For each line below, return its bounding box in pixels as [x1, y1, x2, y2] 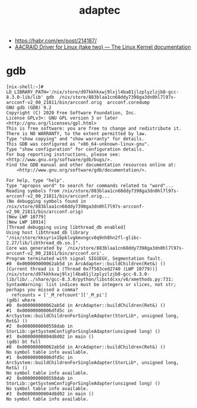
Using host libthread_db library [6, 230, 89, 236]
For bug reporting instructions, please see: [6, 152, 120, 158]
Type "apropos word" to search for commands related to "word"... [6, 183, 174, 189]
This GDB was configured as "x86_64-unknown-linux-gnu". [6, 141, 150, 147]
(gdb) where [6, 297, 36, 303]
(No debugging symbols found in [6, 199, 86, 205]
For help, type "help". [6, 178, 65, 184]
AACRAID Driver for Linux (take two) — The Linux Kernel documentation [14, 43, 191, 51]
